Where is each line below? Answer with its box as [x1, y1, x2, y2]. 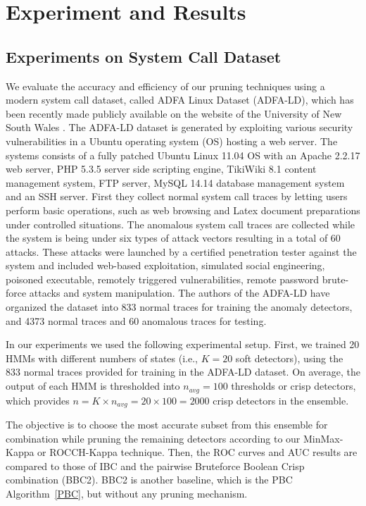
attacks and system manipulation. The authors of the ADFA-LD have [29, 285, 330, 300]
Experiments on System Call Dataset [6, 45, 282, 67]
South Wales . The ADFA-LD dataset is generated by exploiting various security [6, 120, 353, 135]
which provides [6, 393, 70, 407]
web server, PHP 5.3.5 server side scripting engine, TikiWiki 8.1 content [6, 161, 317, 176]
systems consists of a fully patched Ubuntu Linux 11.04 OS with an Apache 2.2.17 [6, 147, 360, 162]
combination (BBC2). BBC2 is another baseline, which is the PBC [6, 472, 293, 487]
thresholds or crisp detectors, [231, 378, 356, 393]
